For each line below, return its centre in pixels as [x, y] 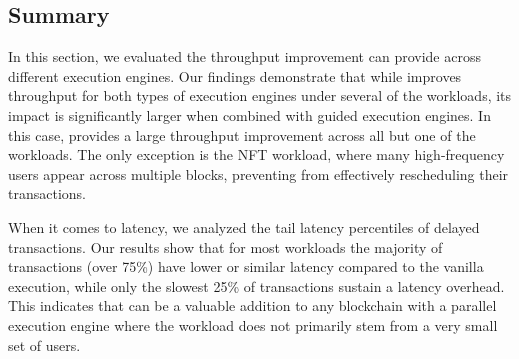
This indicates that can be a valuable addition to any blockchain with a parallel [252, 305]
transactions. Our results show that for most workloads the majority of [225, 246]
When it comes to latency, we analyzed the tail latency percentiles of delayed [244, 226]
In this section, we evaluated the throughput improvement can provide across [244, 56]
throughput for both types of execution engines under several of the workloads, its [260, 95]
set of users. [44, 344]
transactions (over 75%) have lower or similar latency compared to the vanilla [246, 266]
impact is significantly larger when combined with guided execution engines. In [249, 114]
